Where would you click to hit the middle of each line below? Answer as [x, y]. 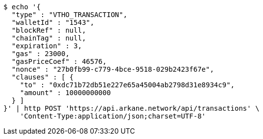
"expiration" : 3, [47, 46]
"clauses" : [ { [43, 77]
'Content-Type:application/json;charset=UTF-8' [113, 116]
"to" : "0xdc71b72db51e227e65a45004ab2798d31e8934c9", [127, 85]
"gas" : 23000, [40, 54]
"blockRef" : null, [49, 30]
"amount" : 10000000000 [65, 93]
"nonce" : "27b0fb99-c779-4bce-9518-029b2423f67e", [113, 69]
